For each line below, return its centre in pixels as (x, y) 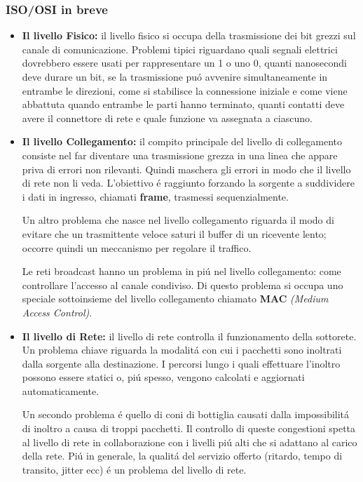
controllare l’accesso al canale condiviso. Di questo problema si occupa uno (183, 284)
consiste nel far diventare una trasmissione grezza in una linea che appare (180, 155)
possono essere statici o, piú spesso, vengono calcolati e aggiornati (163, 377)
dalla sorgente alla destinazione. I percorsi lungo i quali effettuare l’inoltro (181, 363)
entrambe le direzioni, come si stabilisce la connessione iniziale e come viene (185, 90)
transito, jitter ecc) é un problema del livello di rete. (134, 469)
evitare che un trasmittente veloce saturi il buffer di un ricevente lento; (174, 233)
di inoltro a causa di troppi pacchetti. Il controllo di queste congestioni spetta (189, 428)
